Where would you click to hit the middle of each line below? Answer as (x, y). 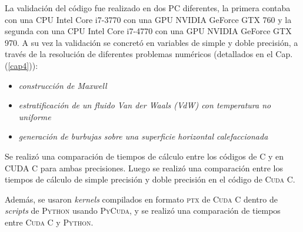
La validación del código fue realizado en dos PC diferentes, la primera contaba (148, 8)
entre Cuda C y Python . (49, 222)
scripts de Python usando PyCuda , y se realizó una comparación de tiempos (143, 211)
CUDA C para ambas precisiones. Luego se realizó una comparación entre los (144, 168)
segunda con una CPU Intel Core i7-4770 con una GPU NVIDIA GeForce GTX (148, 31)
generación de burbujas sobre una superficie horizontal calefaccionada (143, 136)
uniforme (35, 116)
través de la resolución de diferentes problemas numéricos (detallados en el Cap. (149, 54)
